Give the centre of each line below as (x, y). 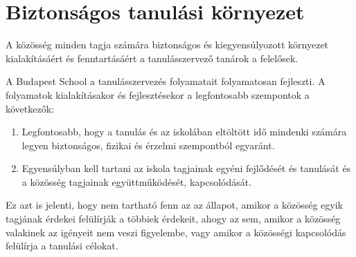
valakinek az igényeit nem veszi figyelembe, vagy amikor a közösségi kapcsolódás (176, 232)
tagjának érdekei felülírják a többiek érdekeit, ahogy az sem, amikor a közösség (173, 219)
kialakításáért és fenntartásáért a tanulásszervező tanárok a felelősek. (152, 58)
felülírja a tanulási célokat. (62, 246)
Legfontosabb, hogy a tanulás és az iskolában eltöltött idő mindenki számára (184, 132)
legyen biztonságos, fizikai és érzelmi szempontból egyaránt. (148, 145)
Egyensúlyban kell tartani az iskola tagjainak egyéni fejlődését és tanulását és (186, 168)
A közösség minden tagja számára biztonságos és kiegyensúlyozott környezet (167, 45)
